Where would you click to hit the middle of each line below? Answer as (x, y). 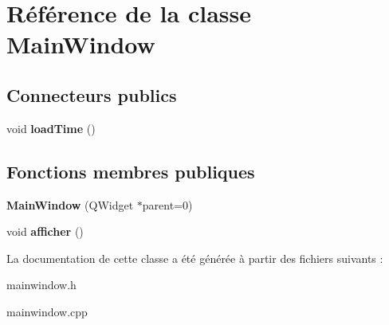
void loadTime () (51, 128)
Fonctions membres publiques (131, 171)
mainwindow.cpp (47, 311)
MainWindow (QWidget (70, 204)
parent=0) (167, 204)
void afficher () (45, 231)
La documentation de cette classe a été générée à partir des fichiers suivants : (195, 258)
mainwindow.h (41, 285)
